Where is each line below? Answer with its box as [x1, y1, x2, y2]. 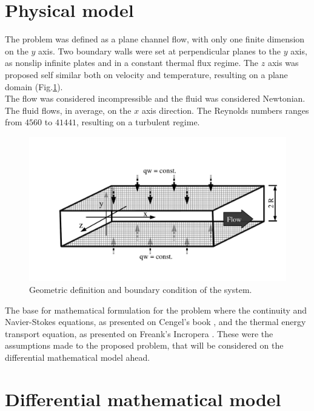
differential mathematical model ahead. [5, 350, 150, 363]
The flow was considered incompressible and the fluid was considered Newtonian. [5, 92, 306, 105]
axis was [267, 56, 299, 69]
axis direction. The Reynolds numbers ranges [141, 104, 309, 116]
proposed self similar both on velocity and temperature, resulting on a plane [5, 68, 288, 81]
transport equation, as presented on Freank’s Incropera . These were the [5, 327, 273, 340]
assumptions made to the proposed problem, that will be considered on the [5, 339, 284, 352]
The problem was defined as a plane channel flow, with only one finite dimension [5, 33, 305, 45]
